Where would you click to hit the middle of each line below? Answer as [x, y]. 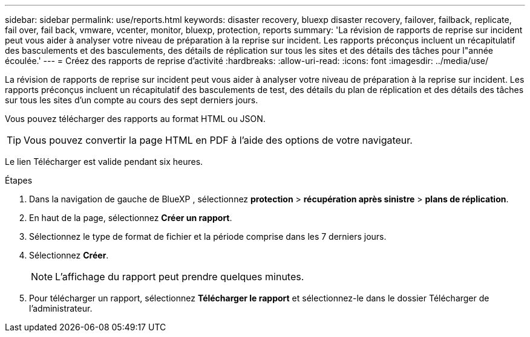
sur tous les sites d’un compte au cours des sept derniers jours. [132, 100]
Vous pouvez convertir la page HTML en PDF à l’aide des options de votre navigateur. [218, 140]
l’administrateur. [61, 308]
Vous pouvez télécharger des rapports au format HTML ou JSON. [135, 119]
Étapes [19, 180]
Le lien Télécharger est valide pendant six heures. [104, 162]
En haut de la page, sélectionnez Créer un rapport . [131, 218]
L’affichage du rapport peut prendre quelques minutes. [180, 277]
